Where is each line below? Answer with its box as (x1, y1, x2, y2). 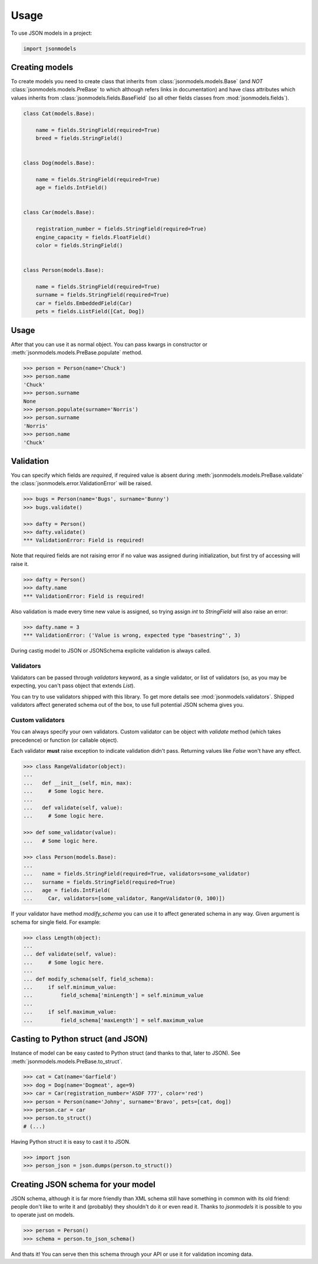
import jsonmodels (23, 45, 77, 52)
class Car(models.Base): (23, 209, 95, 216)
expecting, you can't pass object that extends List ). (11, 682, 135, 689)
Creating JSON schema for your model (11, 1179, 155, 1189)
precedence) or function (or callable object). (11, 736, 119, 743)
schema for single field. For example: (11, 919, 101, 926)
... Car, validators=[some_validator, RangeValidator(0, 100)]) (23, 895, 226, 902)
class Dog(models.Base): (23, 160, 95, 166)
